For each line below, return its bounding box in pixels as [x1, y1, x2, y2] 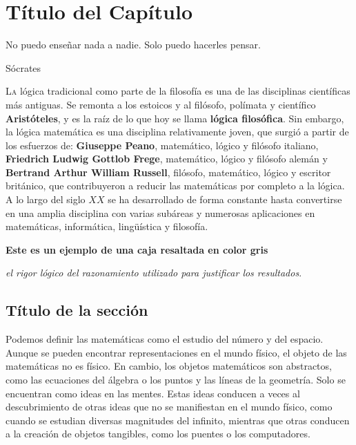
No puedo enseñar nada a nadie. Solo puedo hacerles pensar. [6, 37, 261, 52]
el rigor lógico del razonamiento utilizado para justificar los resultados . [6, 265, 302, 280]
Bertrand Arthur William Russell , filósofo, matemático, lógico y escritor [6, 164, 331, 179]
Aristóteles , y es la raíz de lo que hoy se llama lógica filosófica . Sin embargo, [6, 111, 344, 125]
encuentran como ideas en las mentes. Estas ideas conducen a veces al [6, 386, 300, 400]
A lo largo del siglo [6, 192, 86, 207]
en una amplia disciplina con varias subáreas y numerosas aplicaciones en [6, 205, 315, 220]
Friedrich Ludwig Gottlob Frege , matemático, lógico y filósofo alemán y [6, 151, 328, 166]
